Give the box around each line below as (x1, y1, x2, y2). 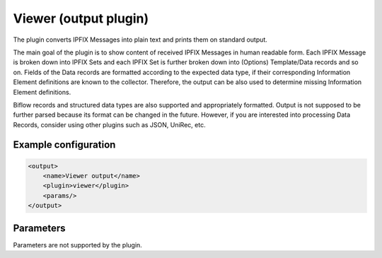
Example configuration (13, 139, 116, 151)
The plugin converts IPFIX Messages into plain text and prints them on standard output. (13, 35, 268, 44)
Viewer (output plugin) (13, 11, 149, 26)
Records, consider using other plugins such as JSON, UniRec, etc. (13, 120, 206, 129)
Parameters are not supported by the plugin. (13, 240, 143, 249)
